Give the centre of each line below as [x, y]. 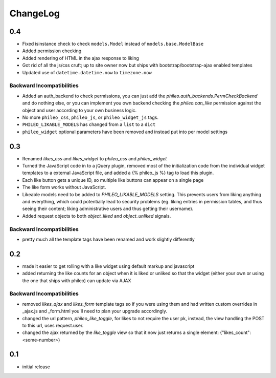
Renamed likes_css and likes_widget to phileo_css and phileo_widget [95, 158]
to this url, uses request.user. [53, 325]
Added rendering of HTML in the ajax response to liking [80, 58]
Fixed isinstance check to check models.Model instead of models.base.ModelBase [113, 44]
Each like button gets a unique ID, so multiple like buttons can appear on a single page [113, 180]
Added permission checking [52, 51]
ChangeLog [34, 13]
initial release [36, 367]
